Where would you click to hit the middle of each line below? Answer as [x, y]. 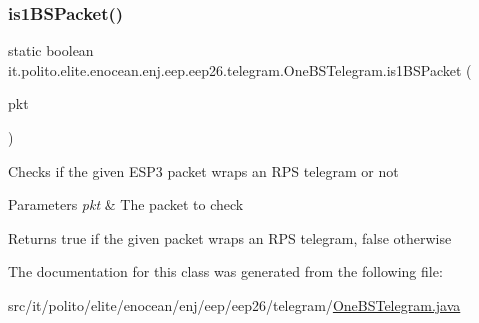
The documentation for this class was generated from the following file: [225, 271]
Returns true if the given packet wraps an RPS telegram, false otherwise [230, 237]
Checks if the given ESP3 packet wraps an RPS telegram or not [203, 170]
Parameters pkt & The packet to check [126, 204]
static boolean [51, 50]
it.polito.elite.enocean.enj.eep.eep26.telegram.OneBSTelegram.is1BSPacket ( [240, 69]
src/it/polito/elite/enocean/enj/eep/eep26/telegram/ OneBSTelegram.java [234, 304]
